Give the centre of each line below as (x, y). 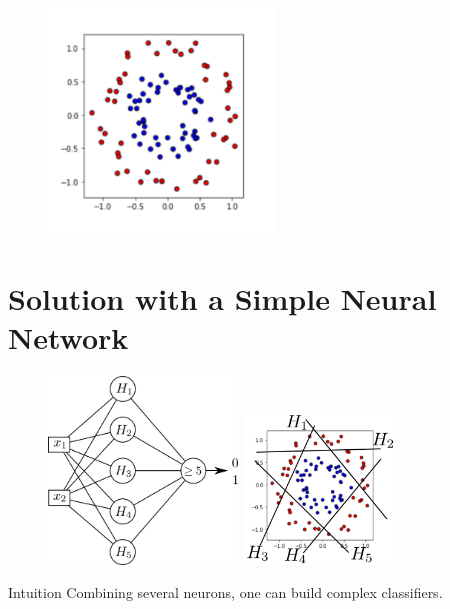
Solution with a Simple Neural (222, 297)
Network (68, 336)
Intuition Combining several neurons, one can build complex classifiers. (225, 592)
